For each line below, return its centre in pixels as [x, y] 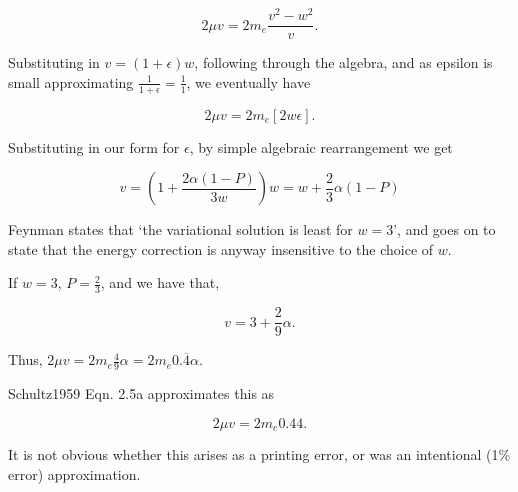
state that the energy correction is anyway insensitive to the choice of [221, 248]
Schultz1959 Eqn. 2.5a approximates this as [141, 393]
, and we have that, [160, 282]
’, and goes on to [444, 229]
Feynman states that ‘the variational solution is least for [180, 229]
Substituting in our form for [94, 146]
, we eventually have [248, 81]
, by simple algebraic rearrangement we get [321, 146]
